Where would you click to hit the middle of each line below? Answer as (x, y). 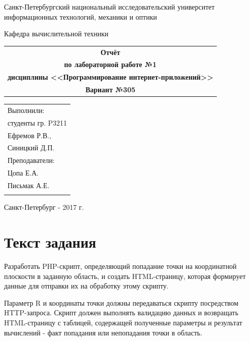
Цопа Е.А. (23, 173)
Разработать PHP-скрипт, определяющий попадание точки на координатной (120, 266)
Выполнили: (26, 110)
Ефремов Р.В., (29, 135)
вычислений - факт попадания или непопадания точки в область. (103, 332)
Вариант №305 (110, 90)
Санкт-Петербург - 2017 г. (44, 207)
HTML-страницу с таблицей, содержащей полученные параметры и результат (123, 322)
